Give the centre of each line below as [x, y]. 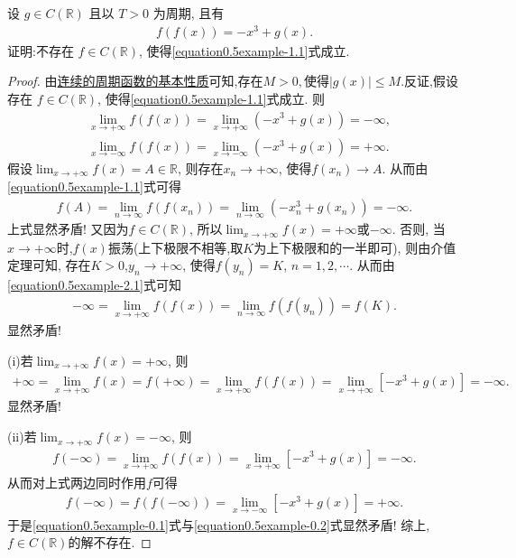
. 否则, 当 [419, 229]
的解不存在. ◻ [110, 542]
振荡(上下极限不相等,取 [175, 247]
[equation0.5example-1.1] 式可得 [94, 186]
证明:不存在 [41, 50]
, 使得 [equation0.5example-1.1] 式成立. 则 [212, 98]
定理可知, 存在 [49, 265]
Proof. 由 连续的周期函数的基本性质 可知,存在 [135, 81]
